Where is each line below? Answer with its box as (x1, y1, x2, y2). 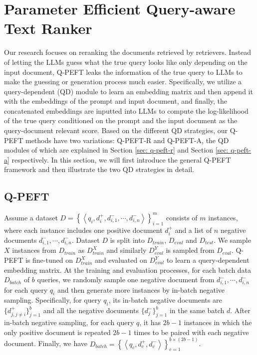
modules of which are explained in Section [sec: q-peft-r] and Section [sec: (4, 145, 229, 155)
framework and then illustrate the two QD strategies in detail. (4, 164, 194, 175)
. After (230, 305, 251, 316)
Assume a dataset (4, 212, 58, 222)
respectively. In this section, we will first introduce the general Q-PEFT (11, 154, 231, 165)
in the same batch (169, 305, 225, 316)
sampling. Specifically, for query (4, 295, 101, 305)
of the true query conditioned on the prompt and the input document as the (4, 115, 238, 126)
